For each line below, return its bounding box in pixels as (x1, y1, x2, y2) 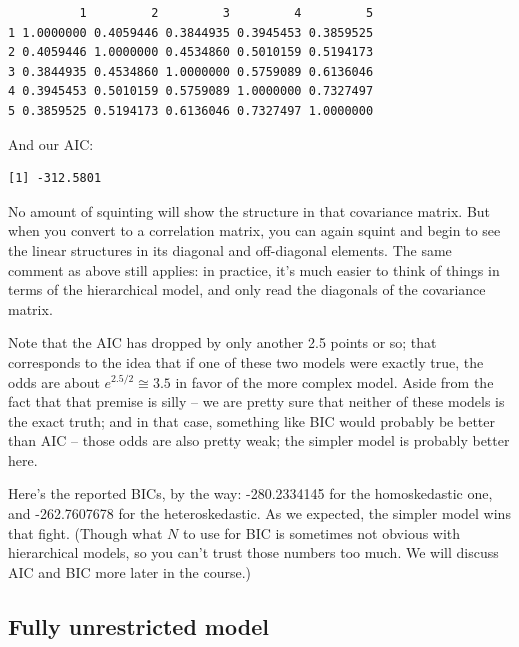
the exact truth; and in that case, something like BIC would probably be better (8, 410, 495, 431)
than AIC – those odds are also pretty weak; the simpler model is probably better (8, 430, 510, 451)
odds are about (8, 371, 100, 392)
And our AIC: (8, 133, 94, 154)
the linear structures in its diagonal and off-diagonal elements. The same (8, 239, 452, 260)
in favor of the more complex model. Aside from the (175, 371, 494, 392)
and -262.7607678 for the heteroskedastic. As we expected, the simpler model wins (8, 503, 511, 524)
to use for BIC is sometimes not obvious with (183, 522, 461, 543)
